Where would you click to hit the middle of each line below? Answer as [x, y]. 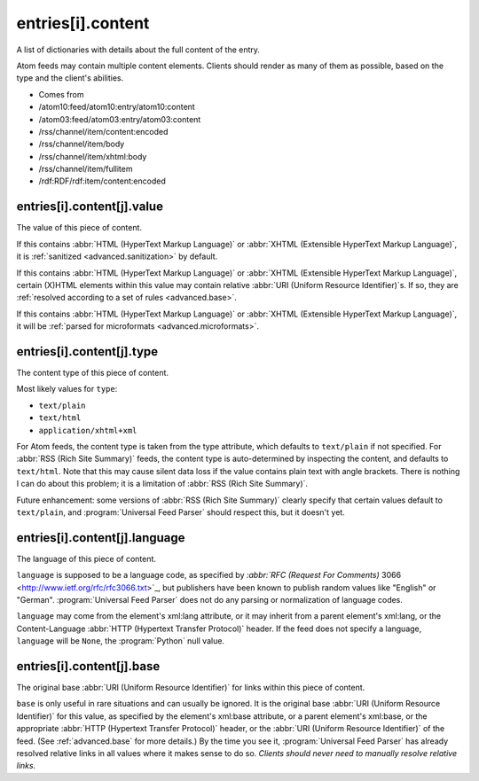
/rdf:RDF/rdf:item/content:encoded [102, 181]
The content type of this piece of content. [92, 373]
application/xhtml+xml [88, 430]
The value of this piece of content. [79, 228]
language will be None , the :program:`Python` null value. [121, 641]
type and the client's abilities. [70, 78]
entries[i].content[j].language [101, 538]
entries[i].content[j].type [87, 351]
